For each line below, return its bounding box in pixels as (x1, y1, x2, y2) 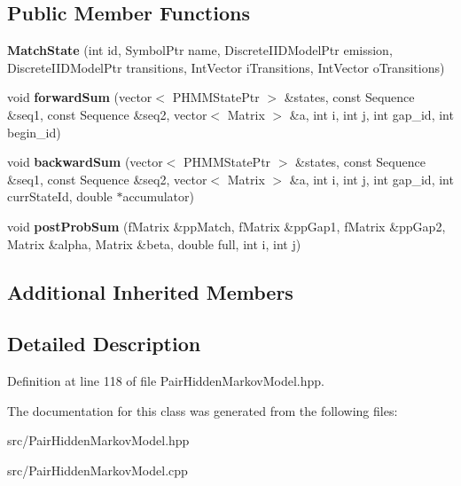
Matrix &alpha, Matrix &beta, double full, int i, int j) (7, 234, 301, 253)
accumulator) (122, 187, 194, 206)
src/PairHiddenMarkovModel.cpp (7, 460, 188, 479)
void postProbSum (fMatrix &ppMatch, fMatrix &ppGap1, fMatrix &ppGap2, (7, 216, 446, 235)
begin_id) (7, 122, 61, 141)
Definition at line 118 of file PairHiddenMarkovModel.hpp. (7, 372, 324, 390)
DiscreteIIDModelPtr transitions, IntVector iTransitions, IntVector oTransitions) (7, 58, 445, 76)
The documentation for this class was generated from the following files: (7, 401, 398, 419)
